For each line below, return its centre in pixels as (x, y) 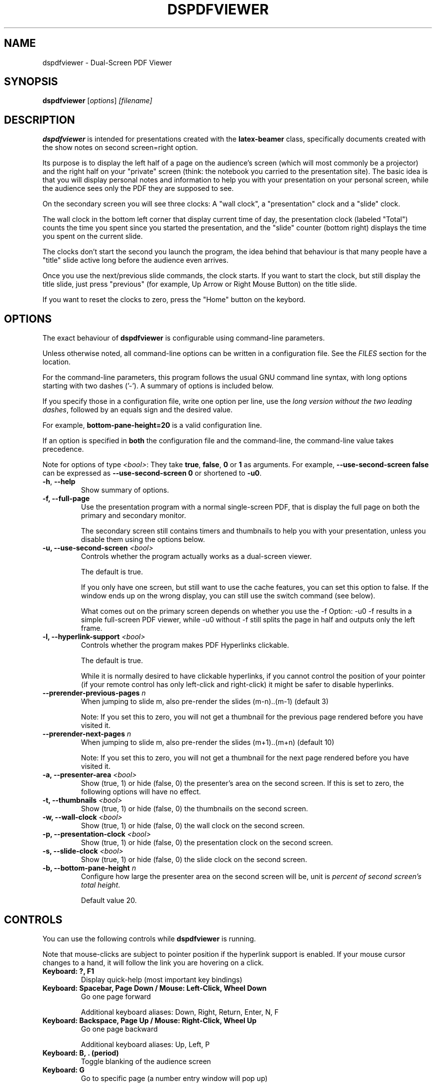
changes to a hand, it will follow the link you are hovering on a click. (153, 962)
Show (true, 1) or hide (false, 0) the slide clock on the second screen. (194, 860)
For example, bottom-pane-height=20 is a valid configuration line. (152, 425)
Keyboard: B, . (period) (81, 1053)
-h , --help (59, 482)
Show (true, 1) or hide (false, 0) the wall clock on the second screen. (193, 826)
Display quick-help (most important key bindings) (162, 979)
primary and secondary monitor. (133, 516)
